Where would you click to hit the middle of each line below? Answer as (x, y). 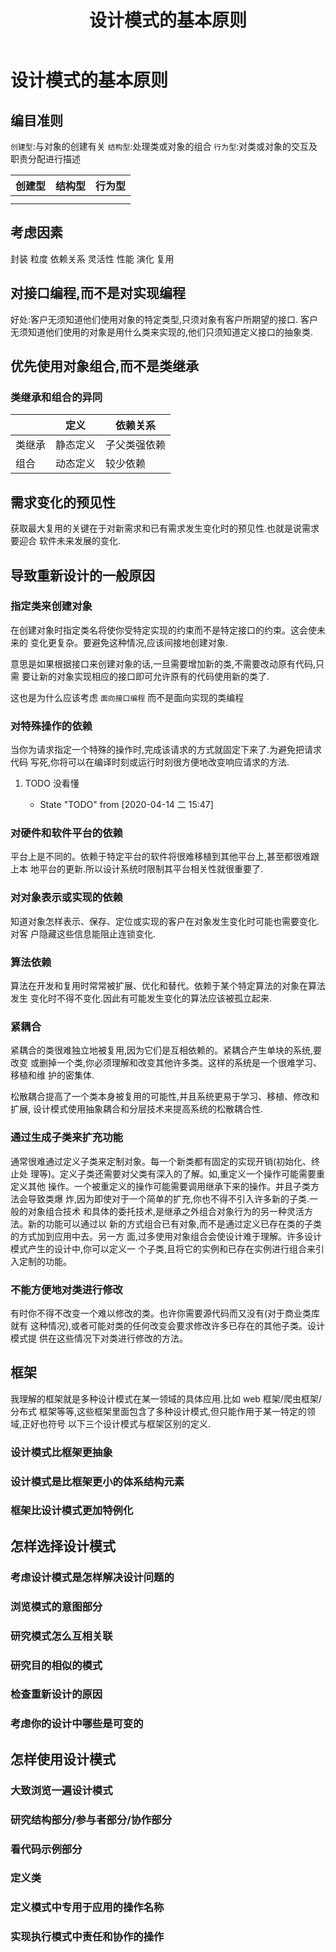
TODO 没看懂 (52, 783)
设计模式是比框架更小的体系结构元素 (97, 1481)
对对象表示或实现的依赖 (66, 898)
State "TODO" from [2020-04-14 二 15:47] (126, 805)
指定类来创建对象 (51, 606)
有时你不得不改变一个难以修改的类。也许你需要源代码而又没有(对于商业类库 (165, 1313)
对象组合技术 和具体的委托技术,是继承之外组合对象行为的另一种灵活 (166, 1211)
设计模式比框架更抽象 (61, 1452)
